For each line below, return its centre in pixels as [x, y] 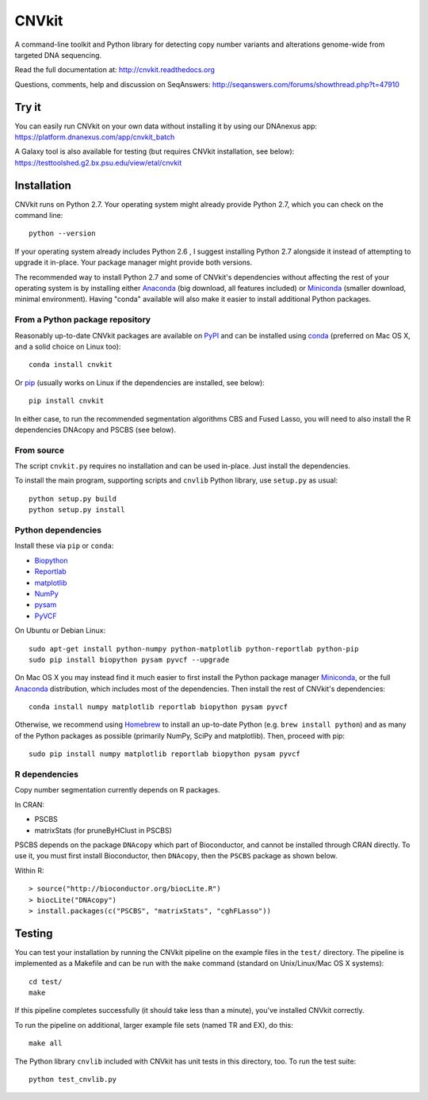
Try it [28, 107]
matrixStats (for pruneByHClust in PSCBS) [103, 830]
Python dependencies [58, 530]
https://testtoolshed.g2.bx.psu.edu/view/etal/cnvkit [98, 162]
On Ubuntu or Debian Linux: [60, 631]
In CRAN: [30, 804]
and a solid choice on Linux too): [68, 346]
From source [40, 450]
